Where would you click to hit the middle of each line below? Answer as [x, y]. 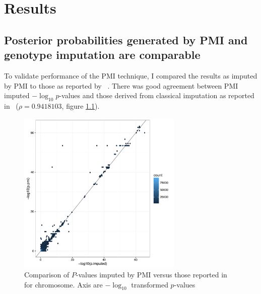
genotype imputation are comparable [102, 55]
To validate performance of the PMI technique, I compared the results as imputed [131, 75]
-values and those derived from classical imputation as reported [157, 95]
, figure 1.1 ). [81, 105]
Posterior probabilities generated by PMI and [126, 40]
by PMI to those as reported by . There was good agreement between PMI [121, 85]
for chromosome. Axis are [63, 284]
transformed [150, 284]
